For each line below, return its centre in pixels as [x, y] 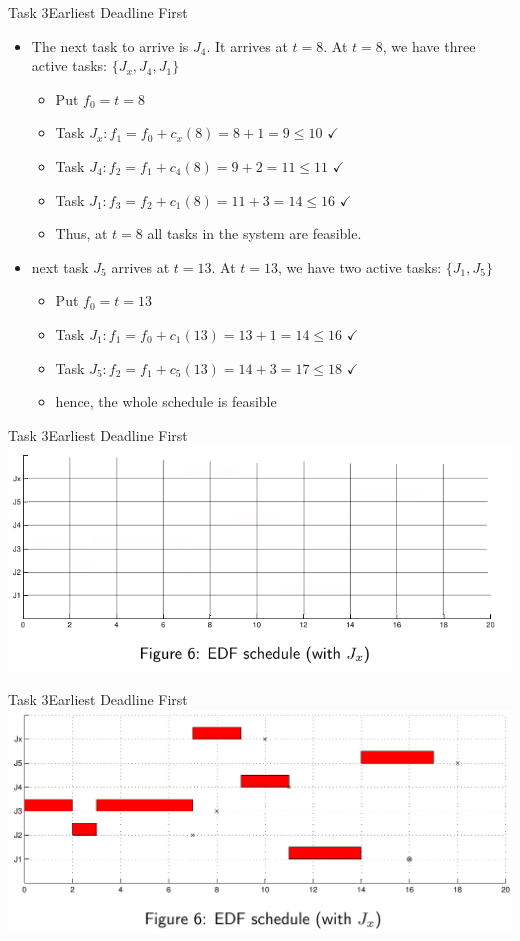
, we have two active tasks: [360, 266]
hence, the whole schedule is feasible [166, 401]
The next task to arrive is [110, 45]
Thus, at [81, 233]
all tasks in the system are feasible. [254, 233]
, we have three [429, 45]
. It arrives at [247, 45]
